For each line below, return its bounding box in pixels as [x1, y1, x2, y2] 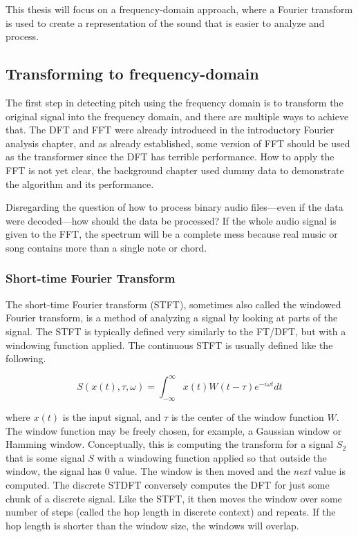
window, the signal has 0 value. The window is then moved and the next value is [6, 464, 346, 478]
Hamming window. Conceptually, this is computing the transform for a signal [6, 437, 334, 451]
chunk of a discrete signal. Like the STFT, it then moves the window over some [6, 491, 342, 505]
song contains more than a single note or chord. [6, 240, 207, 254]
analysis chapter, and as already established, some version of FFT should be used [6, 135, 350, 150]
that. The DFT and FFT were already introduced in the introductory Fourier [6, 122, 335, 137]
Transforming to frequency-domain [6, 63, 259, 84]
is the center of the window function [171, 410, 324, 424]
